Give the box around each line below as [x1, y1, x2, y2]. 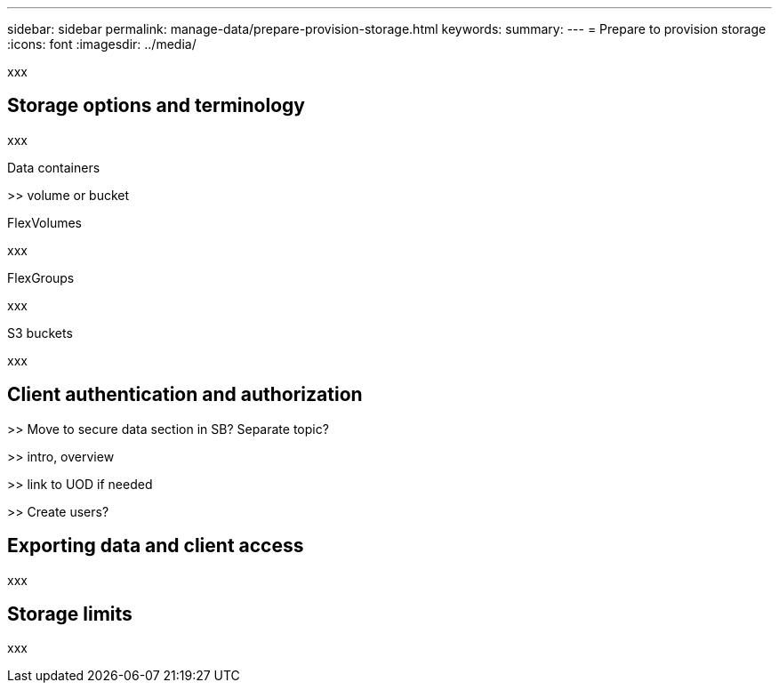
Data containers [7, 159, 100, 175]
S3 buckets [7, 325, 73, 341]
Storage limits [7, 602, 133, 625]
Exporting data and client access [7, 534, 304, 558]
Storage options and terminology [7, 94, 305, 117]
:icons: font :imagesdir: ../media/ [7, 36, 197, 52]
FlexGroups [7, 269, 75, 285]
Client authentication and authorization [7, 383, 363, 406]
